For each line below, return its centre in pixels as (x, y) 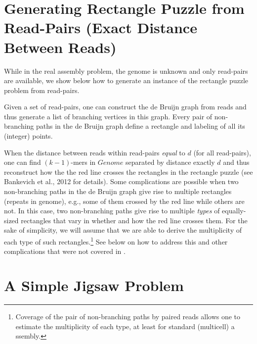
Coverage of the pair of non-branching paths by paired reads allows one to (128, 316)
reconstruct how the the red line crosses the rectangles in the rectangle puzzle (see (128, 172)
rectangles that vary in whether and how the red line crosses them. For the (134, 220)
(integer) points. (28, 136)
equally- (234, 211)
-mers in (83, 162)
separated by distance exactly (170, 162)
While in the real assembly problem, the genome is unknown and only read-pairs (126, 71)
